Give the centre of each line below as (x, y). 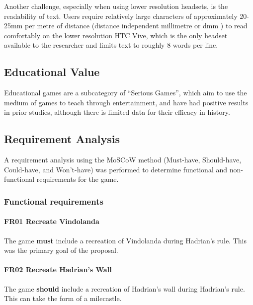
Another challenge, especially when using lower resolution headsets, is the (116, 6)
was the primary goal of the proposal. (61, 250)
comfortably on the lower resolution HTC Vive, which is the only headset (116, 35)
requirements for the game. (78, 179)
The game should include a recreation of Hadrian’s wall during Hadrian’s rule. (125, 288)
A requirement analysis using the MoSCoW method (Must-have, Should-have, (123, 160)
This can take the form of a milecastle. (63, 298)
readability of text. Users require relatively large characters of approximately (121, 16)
